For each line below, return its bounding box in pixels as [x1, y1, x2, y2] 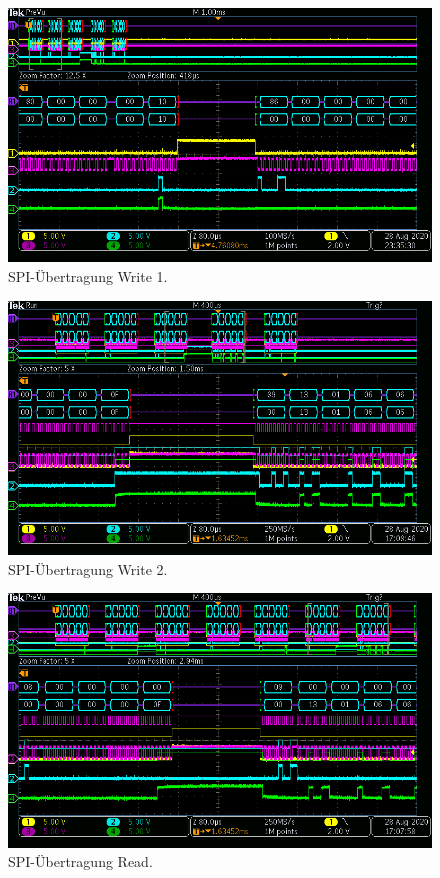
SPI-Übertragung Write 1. [8, 265, 168, 286]
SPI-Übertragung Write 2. [8, 558, 168, 579]
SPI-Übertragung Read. [8, 851, 153, 872]
